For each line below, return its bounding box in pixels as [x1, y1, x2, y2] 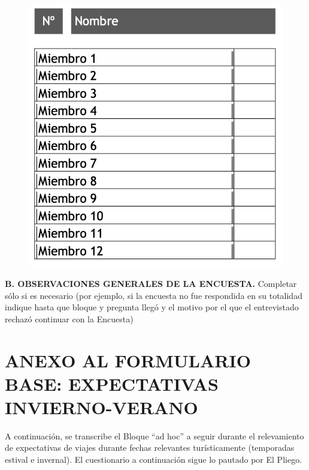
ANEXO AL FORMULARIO [5, 348, 251, 372]
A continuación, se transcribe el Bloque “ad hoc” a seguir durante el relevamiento [5, 429, 304, 442]
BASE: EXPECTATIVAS [5, 371, 219, 396]
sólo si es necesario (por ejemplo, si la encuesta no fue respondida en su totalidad [5, 289, 302, 301]
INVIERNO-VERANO [5, 394, 198, 419]
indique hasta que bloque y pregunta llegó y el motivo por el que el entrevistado [5, 301, 299, 313]
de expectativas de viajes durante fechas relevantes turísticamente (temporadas [5, 441, 295, 454]
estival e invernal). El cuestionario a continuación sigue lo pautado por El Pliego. [5, 453, 302, 465]
